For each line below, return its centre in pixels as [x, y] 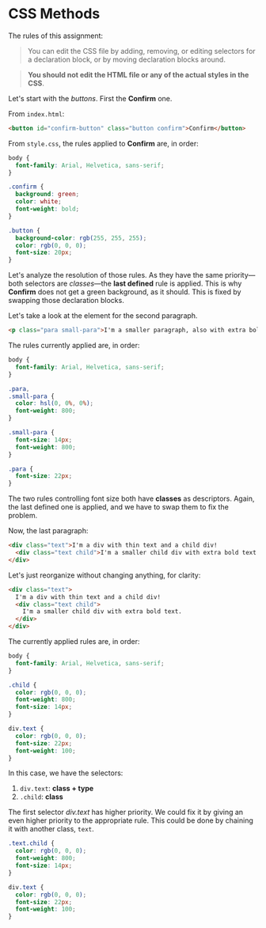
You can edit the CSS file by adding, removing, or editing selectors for [141, 51]
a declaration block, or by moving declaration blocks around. [126, 59]
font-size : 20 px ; [44, 253]
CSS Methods [54, 14]
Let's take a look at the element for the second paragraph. [103, 316]
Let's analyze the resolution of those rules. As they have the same [116, 275]
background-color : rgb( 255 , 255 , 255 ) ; [81, 238]
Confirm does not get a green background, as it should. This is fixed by [125, 292]
